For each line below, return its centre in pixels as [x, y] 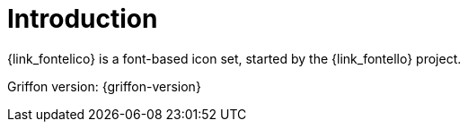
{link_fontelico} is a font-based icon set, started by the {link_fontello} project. [234, 58]
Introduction [83, 19]
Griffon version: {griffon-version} [104, 86]
